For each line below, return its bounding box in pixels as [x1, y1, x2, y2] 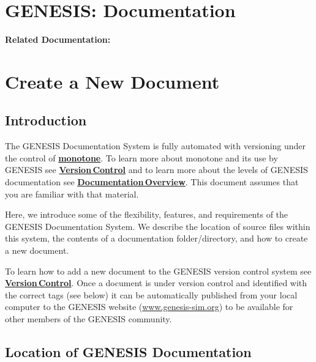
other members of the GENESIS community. [5, 312, 172, 325]
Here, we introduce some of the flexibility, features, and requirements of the [5, 208, 288, 221]
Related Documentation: [5, 33, 111, 46]
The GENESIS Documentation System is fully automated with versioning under [5, 139, 306, 152]
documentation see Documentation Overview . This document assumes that [5, 175, 299, 188]
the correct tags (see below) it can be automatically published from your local [5, 288, 298, 301]
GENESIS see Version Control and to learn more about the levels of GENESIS [5, 163, 308, 176]
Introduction [5, 111, 87, 130]
